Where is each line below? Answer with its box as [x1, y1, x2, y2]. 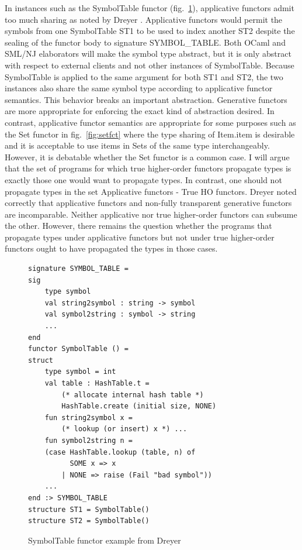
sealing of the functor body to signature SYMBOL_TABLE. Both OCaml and [5, 36, 286, 48]
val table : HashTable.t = [44, 379, 150, 387]
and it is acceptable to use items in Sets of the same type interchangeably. [5, 139, 270, 152]
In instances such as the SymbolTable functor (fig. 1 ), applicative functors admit [5, 2, 294, 13]
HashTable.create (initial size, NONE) [61, 402, 217, 411]
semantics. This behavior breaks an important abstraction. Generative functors [5, 93, 287, 105]
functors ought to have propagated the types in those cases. [5, 242, 218, 255]
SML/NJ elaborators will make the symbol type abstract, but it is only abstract [5, 47, 291, 60]
